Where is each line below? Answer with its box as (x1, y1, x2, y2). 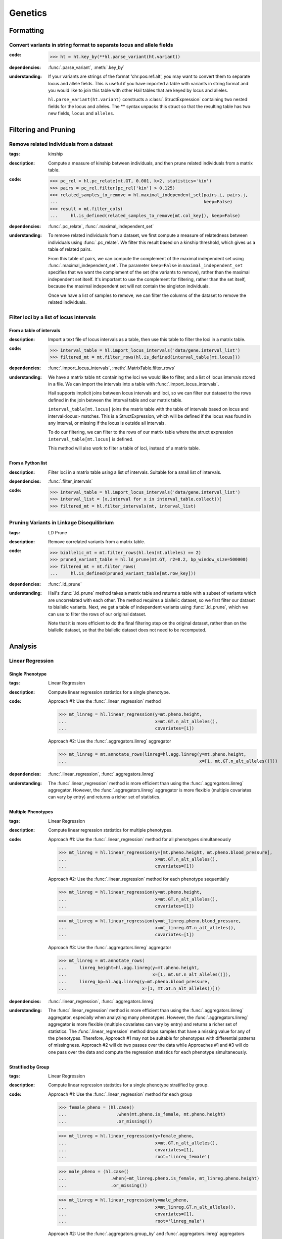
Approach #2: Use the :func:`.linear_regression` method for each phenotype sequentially (48, 876, 230, 882)
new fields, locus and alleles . (48, 111, 115, 116)
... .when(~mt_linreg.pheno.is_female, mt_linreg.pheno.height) (58, 1176, 260, 1182)
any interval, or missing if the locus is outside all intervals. (48, 420, 166, 426)
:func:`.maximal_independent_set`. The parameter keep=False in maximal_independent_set (48, 263, 243, 269)
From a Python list (9, 460, 47, 466)
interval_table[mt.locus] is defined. (48, 436, 134, 442)
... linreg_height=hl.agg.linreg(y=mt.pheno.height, (58, 964, 200, 970)
